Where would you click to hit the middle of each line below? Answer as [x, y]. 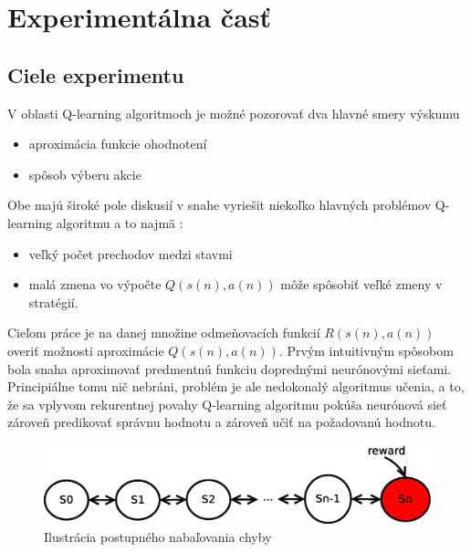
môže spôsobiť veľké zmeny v [361, 284]
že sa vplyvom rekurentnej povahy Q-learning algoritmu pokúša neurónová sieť [227, 404]
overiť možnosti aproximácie [86, 350]
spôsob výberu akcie [85, 174]
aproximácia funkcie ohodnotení [118, 144]
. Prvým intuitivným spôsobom [366, 350]
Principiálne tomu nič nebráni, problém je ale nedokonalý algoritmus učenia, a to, [236, 386]
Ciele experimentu [96, 74]
